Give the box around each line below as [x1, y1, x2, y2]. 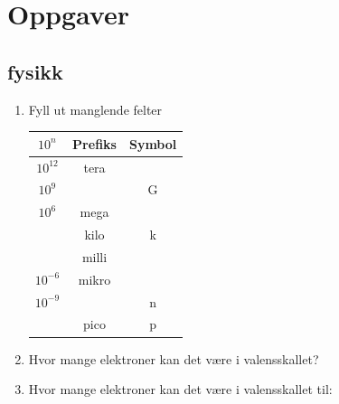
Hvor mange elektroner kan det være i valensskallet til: [28, 380, 333, 399]
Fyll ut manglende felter [28, 99, 163, 118]
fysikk [7, 57, 63, 85]
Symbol [128, 134, 177, 153]
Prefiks [72, 134, 117, 153]
